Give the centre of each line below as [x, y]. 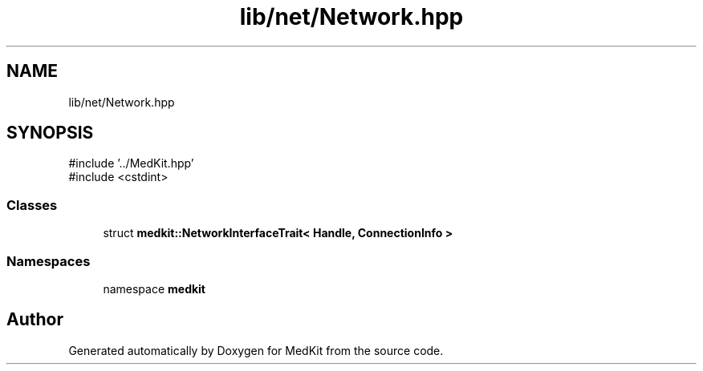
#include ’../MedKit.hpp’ [131, 163]
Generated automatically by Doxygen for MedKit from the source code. [256, 350]
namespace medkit [154, 288]
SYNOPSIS [50, 133]
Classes [32, 205]
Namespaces [49, 261]
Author [35, 320]
